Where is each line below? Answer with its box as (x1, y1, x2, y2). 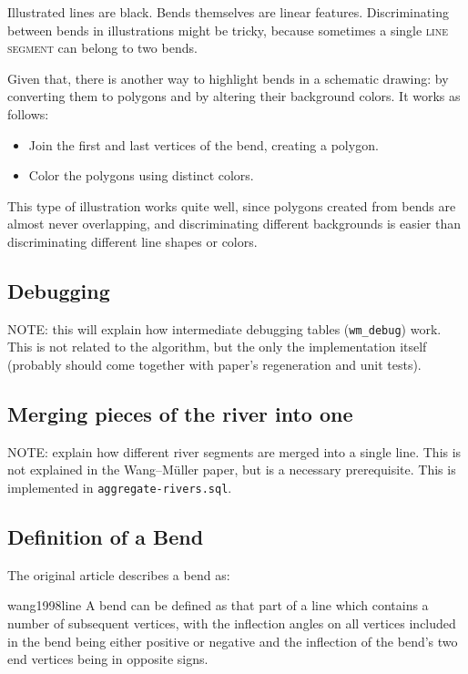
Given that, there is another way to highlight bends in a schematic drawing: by (7, 68, 449, 87)
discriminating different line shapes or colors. (7, 231, 258, 250)
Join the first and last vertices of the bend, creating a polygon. (28, 135, 379, 154)
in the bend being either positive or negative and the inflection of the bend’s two (7, 631, 458, 650)
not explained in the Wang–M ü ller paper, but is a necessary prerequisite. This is (7, 460, 456, 479)
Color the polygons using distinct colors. (28, 166, 254, 185)
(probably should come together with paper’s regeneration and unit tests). (7, 354, 422, 373)
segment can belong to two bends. (7, 38, 198, 57)
